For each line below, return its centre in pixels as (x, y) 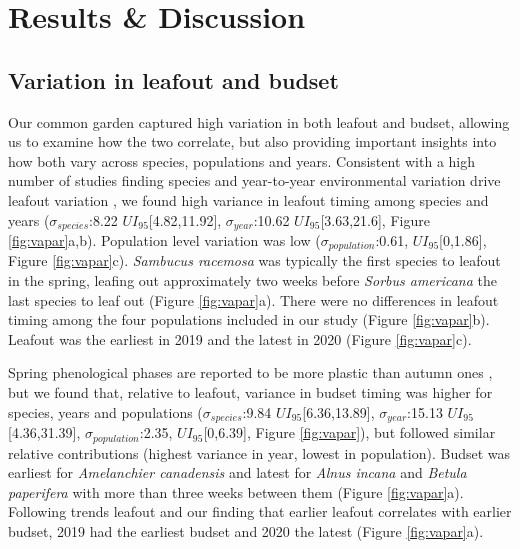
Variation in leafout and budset (173, 79)
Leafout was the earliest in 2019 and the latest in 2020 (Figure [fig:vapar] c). (240, 338)
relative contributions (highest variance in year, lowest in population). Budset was (259, 452)
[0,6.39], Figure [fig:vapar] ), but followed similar (349, 432)
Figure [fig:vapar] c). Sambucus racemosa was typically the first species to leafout (254, 260)
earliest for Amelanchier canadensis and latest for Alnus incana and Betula (237, 472)
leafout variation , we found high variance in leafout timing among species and (248, 199)
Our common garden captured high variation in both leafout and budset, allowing (259, 121)
